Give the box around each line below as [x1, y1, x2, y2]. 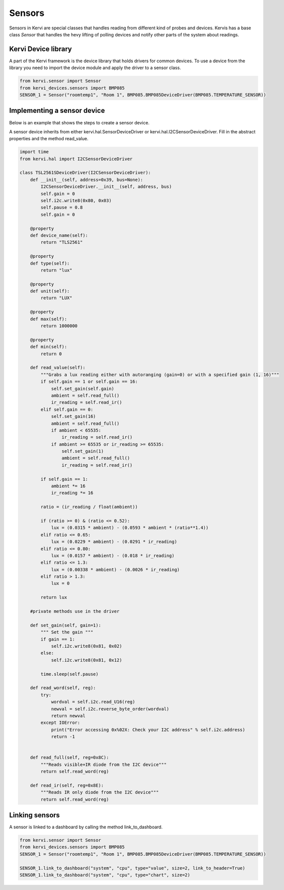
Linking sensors [9, 811, 60, 819]
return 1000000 [40, 323, 78, 329]
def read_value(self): [30, 365, 86, 371]
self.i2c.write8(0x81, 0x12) [51, 657, 122, 663]
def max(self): [30, 316, 67, 322]
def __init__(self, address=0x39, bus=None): [30, 177, 143, 183]
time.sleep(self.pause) [40, 671, 99, 677]
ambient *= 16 [51, 483, 86, 489]
